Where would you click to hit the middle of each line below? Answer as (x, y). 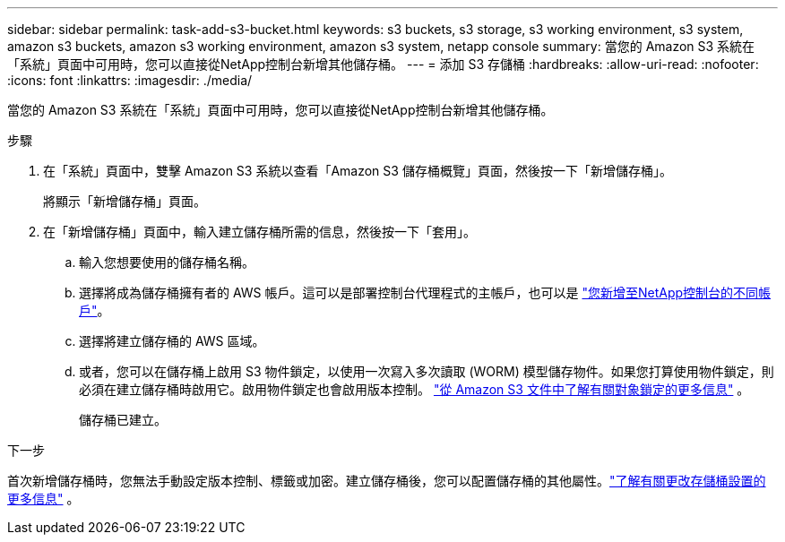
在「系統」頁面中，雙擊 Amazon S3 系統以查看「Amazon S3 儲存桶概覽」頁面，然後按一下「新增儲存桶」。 (358, 171)
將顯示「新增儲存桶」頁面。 (125, 201)
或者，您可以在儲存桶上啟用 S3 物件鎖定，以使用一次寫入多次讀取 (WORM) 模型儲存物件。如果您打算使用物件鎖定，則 (427, 371)
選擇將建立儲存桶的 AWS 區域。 (172, 341)
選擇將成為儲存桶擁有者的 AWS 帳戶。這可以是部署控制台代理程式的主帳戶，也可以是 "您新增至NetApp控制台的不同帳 (425, 293)
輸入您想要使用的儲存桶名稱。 (167, 262)
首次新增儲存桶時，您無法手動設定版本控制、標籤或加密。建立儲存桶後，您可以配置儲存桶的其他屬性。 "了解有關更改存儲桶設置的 (387, 481)
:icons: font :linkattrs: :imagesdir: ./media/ (130, 80)
